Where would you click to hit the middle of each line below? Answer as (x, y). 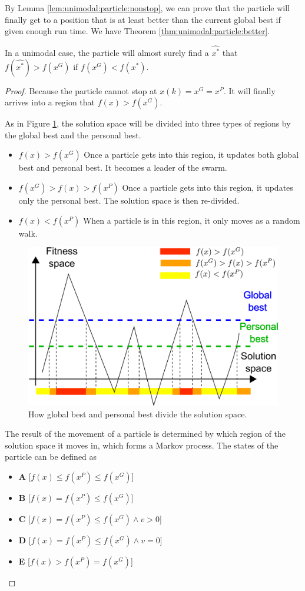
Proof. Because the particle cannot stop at (81, 90)
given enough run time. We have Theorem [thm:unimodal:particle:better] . (137, 31)
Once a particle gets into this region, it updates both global (191, 155)
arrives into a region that (50, 102)
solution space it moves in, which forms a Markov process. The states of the (142, 445)
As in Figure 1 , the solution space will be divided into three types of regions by (148, 123)
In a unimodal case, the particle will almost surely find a (107, 53)
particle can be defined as (51, 456)
